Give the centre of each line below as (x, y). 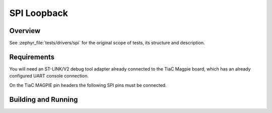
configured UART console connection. (49, 76)
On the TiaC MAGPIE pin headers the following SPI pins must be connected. (88, 85)
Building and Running (44, 99)
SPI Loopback (39, 13)
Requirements (32, 57)
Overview (25, 31)
